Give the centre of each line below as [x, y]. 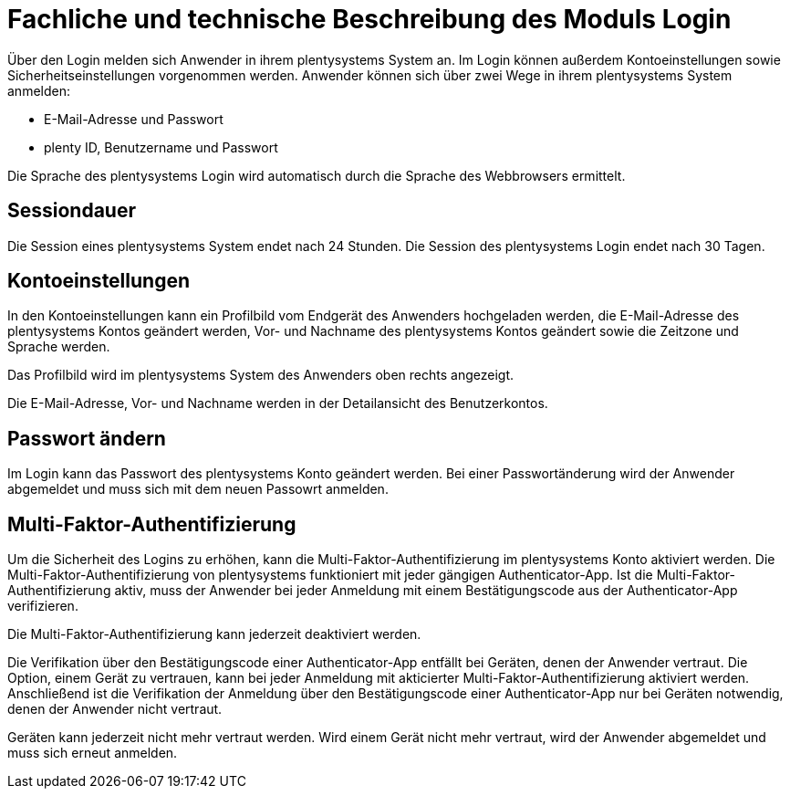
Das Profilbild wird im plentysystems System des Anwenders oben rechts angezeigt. [260, 375]
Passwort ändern [87, 438]
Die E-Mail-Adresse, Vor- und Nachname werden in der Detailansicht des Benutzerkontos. [278, 403]
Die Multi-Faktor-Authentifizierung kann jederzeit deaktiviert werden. [214, 634]
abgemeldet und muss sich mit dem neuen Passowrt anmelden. [198, 489]
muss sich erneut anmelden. [93, 753]
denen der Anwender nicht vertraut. [115, 709]
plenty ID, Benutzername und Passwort [161, 147]
